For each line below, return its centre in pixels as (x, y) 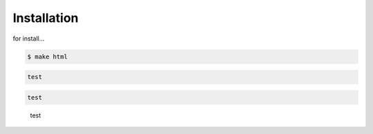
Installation (46, 18)
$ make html (48, 56)
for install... (29, 38)
